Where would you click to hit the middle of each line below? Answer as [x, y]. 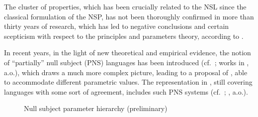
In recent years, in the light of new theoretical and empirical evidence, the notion [128, 53]
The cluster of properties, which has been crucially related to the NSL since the [125, 6]
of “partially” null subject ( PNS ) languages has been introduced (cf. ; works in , [127, 62]
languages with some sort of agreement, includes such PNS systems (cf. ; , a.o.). [126, 91]
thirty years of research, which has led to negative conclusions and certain [117, 26]
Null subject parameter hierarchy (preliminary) [96, 108]
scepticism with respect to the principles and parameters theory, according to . [124, 36]
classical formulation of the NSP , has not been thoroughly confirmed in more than [129, 16]
